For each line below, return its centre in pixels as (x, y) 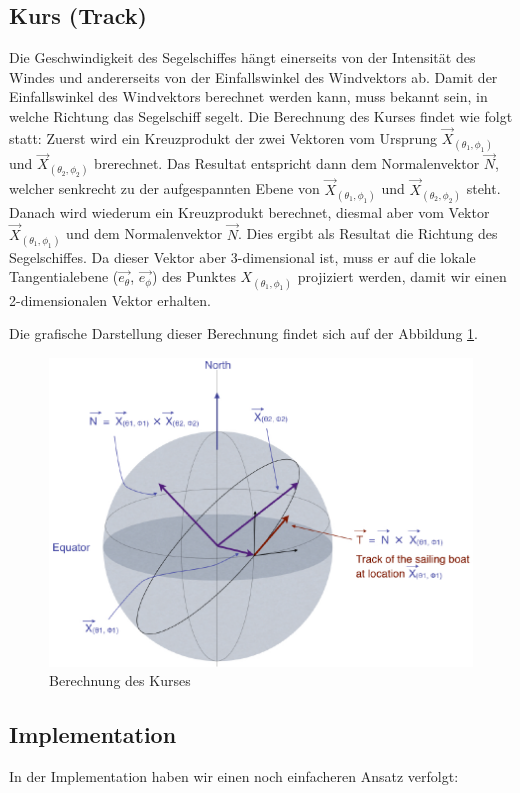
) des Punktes (193, 276)
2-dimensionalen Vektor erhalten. (110, 299)
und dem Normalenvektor (144, 233)
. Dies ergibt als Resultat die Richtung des (368, 233)
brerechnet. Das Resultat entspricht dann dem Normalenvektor (287, 163)
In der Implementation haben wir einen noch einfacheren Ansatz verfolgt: (234, 776)
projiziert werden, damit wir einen (402, 276)
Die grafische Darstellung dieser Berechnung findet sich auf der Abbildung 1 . (243, 333)
